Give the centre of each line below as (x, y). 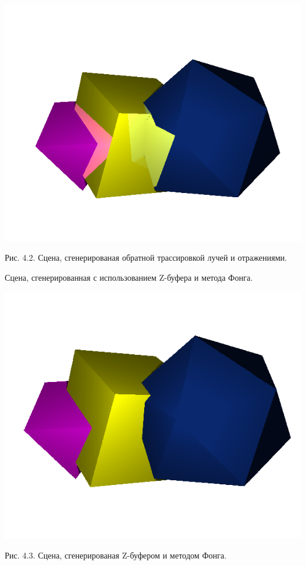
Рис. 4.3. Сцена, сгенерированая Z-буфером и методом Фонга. (116, 555)
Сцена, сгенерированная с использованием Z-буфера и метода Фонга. (129, 277)
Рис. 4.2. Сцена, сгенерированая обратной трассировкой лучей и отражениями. (146, 257)
